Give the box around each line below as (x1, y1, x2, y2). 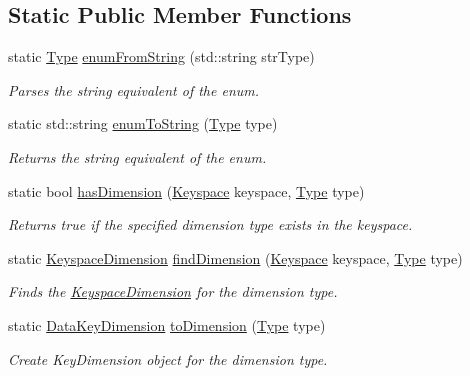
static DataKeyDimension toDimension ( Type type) (8, 314, 326, 335)
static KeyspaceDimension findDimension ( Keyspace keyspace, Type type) (8, 247, 463, 268)
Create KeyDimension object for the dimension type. (8, 348, 328, 369)
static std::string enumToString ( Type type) (8, 113, 278, 134)
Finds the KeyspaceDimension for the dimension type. (8, 281, 338, 302)
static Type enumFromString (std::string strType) (8, 46, 315, 67)
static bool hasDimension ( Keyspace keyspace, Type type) (8, 180, 365, 201)
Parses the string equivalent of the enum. (8, 79, 260, 100)
